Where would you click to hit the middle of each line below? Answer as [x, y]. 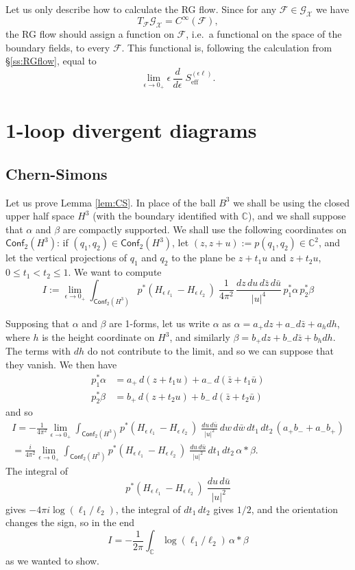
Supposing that [38, 323]
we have [333, 9]
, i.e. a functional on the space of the [264, 34]
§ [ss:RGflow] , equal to [51, 61]
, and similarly [200, 337]
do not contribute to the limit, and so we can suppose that [210, 351]
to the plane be [204, 258]
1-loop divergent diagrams [131, 130]
